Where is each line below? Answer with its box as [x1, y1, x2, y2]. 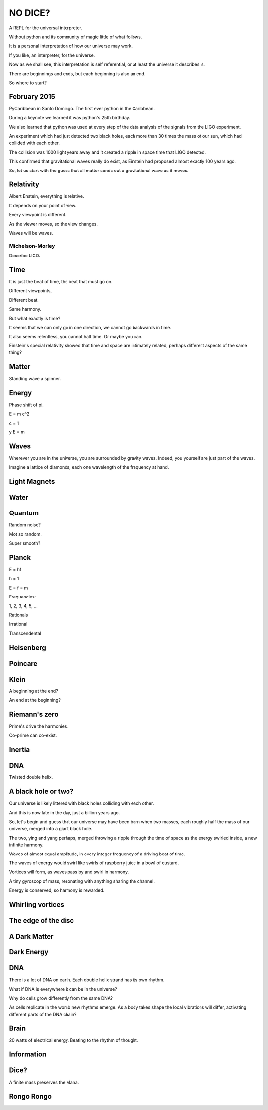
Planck [9, 553, 31, 562]
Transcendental [9, 630, 42, 636]
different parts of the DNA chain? [9, 1011, 77, 1017]
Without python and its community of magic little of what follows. [9, 34, 142, 40]
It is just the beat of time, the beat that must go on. [9, 279, 113, 285]
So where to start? [9, 80, 47, 85]
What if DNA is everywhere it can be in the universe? [9, 986, 117, 992]
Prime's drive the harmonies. [9, 723, 68, 729]
